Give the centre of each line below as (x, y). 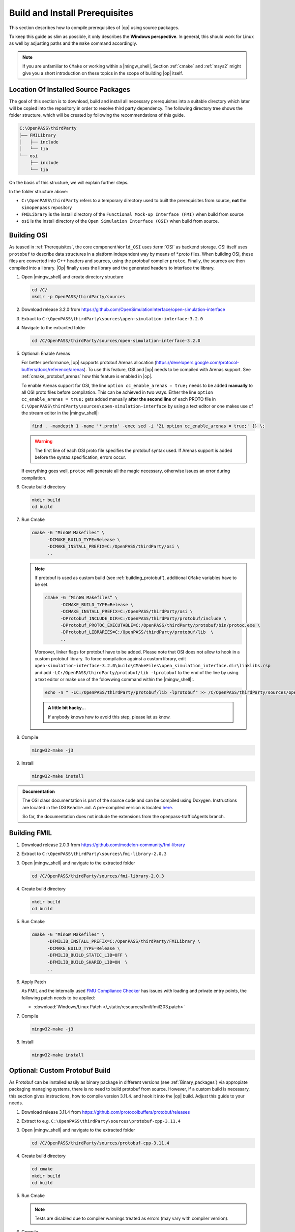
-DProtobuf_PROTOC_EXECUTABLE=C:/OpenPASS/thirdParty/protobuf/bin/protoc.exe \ (161, 625)
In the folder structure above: (39, 191)
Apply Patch (34, 982)
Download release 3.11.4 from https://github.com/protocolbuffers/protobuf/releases (106, 1112)
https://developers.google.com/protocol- (198, 363)
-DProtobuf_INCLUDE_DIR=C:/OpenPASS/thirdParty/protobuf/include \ (144, 618)
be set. (42, 584)
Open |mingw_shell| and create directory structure (73, 276)
